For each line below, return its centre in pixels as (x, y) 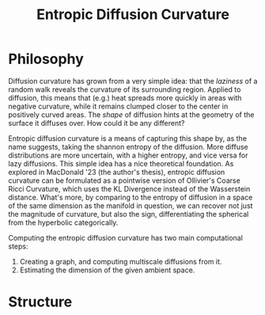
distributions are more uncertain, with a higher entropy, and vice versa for (128, 155)
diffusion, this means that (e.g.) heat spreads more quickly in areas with (125, 97)
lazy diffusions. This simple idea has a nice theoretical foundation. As (121, 163)
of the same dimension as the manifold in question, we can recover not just (131, 205)
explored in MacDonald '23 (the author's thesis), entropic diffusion (117, 172)
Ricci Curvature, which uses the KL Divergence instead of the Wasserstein (129, 188)
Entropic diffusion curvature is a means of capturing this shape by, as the (128, 138)
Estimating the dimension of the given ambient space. (107, 270)
